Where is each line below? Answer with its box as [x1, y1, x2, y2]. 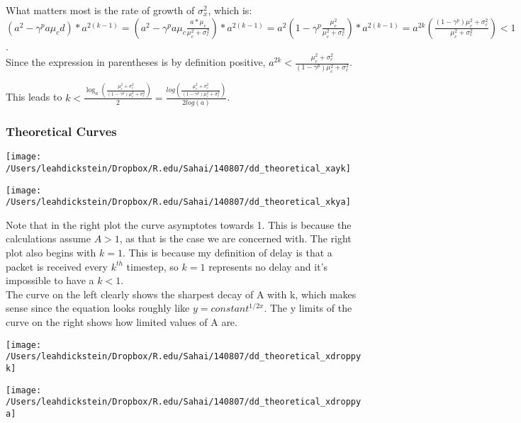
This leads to [6, 89, 62, 104]
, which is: [208, 3, 252, 17]
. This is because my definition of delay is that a [122, 245, 332, 260]
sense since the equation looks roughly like [6, 300, 190, 315]
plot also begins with [6, 245, 96, 260]
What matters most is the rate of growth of [6, 3, 195, 17]
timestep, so [126, 259, 179, 273]
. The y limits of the [264, 300, 352, 315]
